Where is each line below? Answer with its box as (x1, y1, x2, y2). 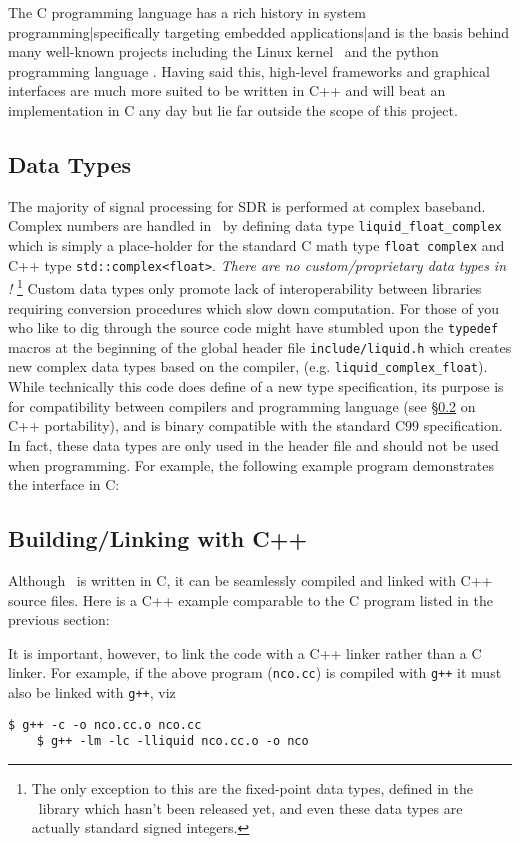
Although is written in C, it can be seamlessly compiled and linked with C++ (8, 569, 493, 590)
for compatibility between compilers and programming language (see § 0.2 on (8, 395, 476, 416)
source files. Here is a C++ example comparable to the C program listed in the (8, 589, 494, 610)
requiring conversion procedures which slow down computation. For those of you (8, 297, 500, 318)
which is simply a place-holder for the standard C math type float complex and (8, 235, 505, 256)
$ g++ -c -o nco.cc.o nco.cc (8, 717, 202, 732)
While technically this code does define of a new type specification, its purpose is (8, 376, 504, 397)
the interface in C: (8, 474, 120, 495)
